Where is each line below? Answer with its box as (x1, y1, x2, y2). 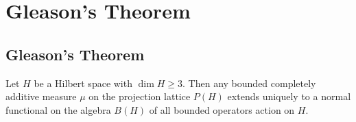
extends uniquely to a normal (227, 89, 351, 103)
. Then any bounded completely (182, 75, 316, 90)
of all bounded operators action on (149, 102, 295, 117)
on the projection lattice (88, 89, 191, 103)
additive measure (5, 89, 77, 103)
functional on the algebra (5, 102, 111, 117)
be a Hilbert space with (34, 75, 132, 90)
